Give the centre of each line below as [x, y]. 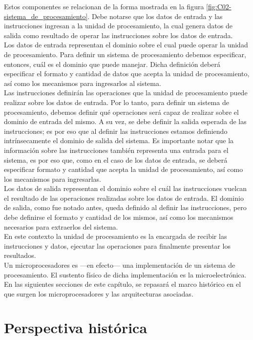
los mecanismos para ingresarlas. [53, 179]
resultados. [20, 255]
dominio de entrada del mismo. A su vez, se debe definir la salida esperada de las [125, 121]
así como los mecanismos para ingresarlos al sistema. [83, 83]
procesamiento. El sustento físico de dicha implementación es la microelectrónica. [125, 274]
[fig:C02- [219, 6]
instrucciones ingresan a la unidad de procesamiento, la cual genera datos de [118, 26]
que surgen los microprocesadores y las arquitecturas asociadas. [99, 293]
